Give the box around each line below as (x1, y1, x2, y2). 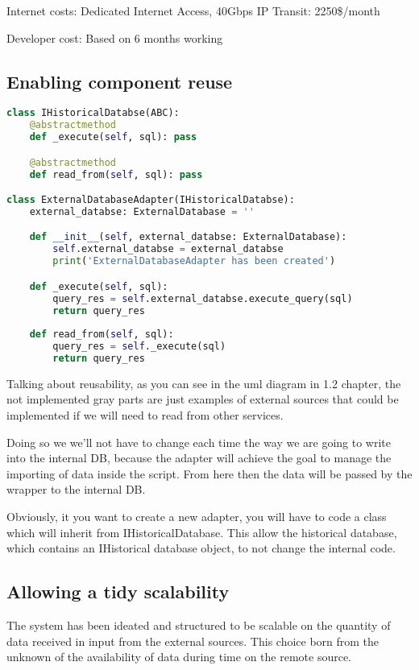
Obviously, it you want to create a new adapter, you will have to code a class (6, 508, 387, 525)
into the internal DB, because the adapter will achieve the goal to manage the (6, 449, 392, 466)
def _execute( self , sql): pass (29, 131, 197, 143)
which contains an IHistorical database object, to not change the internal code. (6, 540, 396, 556)
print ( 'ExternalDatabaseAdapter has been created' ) (52, 255, 336, 267)
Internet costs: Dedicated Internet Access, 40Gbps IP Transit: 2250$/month (6, 2, 380, 19)
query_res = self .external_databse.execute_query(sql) (52, 292, 353, 304)
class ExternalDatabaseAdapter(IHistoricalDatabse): (6, 194, 295, 206)
